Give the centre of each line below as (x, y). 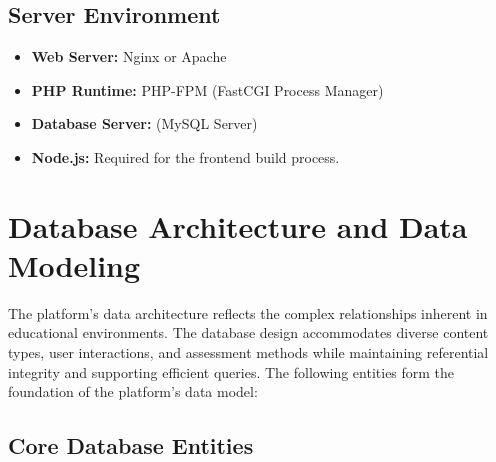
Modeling (74, 264)
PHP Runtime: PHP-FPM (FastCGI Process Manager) (207, 89)
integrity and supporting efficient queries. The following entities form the (231, 371)
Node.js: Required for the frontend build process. (185, 156)
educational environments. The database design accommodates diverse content (248, 332)
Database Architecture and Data (238, 225)
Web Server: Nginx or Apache (129, 56)
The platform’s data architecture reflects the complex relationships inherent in (248, 312)
